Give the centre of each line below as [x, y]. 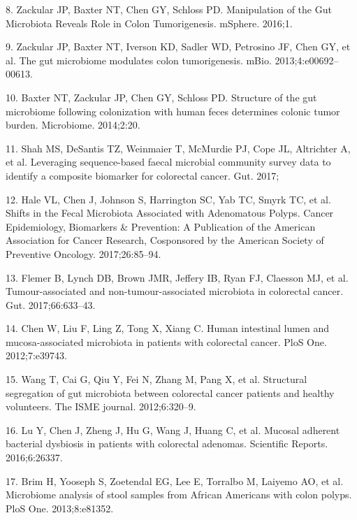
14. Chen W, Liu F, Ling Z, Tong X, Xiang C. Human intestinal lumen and [168, 328]
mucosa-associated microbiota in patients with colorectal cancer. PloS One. [166, 341]
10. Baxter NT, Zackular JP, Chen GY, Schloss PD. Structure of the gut [161, 97]
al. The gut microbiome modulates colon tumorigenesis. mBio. [139, 60]
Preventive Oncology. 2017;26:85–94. [83, 253]
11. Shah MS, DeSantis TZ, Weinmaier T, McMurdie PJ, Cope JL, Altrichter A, [178, 148]
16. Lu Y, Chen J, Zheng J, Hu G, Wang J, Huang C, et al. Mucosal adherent [173, 429]
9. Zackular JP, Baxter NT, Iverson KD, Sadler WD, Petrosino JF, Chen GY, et [178, 46]
